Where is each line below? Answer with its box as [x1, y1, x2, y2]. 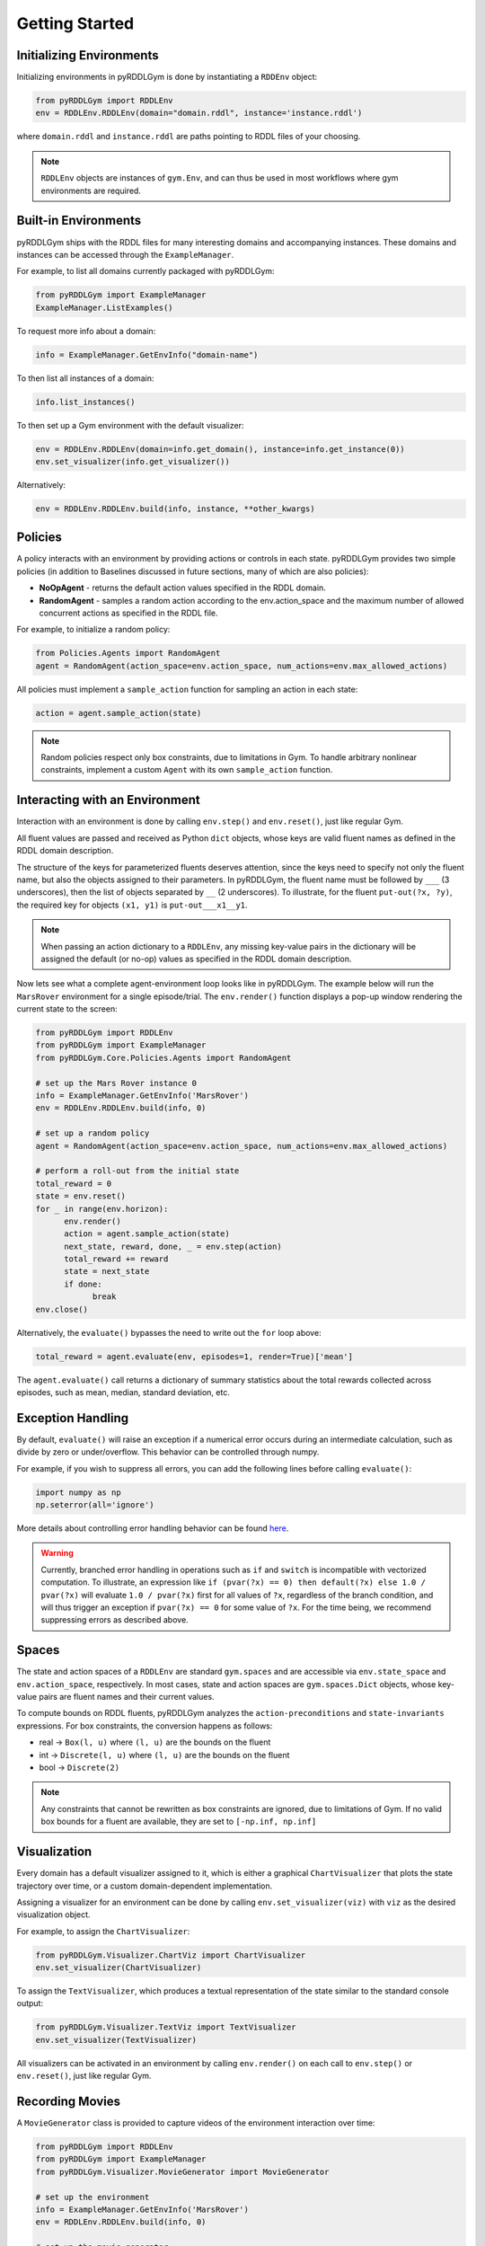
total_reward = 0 [35, 1178, 112, 1189]
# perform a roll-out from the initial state [35, 1166, 240, 1176]
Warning [40, 1548, 74, 1559]
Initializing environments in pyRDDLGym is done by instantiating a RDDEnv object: [16, 72, 318, 83]
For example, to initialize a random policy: [16, 624, 171, 635]
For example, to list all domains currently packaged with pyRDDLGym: [16, 266, 275, 277]
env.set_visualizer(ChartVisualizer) [35, 1963, 202, 1973]
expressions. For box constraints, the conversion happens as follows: [16, 1720, 273, 1731]
